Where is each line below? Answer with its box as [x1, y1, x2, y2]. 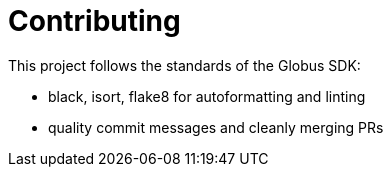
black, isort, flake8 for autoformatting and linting [48, 87, 366, 105]
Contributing [8, 4, 181, 38]
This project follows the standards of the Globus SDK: [8, 56, 361, 74]
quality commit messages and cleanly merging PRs [48, 118, 384, 136]
